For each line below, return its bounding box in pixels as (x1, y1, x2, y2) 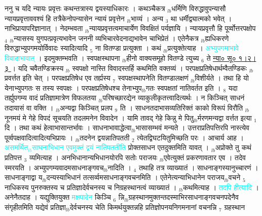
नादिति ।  (107, 162, 134, 172)
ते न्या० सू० (206, 52, 236, 63)
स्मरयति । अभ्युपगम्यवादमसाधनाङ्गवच (5, 162, 104, 172)
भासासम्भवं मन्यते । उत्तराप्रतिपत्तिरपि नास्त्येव (135, 122, 249, 133)
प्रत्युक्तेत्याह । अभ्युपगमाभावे (167, 43, 239, 53)
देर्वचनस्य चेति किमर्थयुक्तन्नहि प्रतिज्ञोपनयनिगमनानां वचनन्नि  (69, 201, 219, 212)
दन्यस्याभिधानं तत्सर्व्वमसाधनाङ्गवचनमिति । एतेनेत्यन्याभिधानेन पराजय (46, 172, 224, 183)
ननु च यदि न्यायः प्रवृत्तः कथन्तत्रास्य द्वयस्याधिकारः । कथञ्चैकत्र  (5, 3, 168, 13)
